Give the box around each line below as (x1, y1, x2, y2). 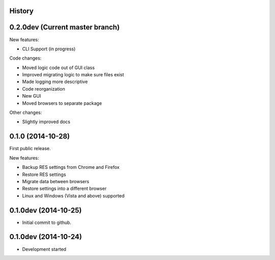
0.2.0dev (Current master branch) (9, 23, 120, 32)
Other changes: (9, 109, 42, 115)
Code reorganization (22, 85, 66, 92)
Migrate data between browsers (22, 178, 89, 184)
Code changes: (9, 55, 42, 61)
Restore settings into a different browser (22, 186, 107, 192)
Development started (22, 246, 66, 252)
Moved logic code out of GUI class (22, 64, 95, 71)
